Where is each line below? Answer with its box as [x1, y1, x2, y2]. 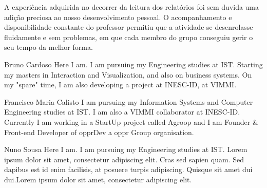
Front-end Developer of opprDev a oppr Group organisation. [4, 126, 194, 137]
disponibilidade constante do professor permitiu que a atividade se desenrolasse [4, 22, 253, 32]
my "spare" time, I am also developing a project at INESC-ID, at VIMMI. [4, 79, 237, 90]
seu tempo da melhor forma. [4, 42, 93, 52]
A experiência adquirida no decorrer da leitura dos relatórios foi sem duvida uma [4, 2, 259, 12]
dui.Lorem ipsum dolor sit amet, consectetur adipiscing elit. [4, 174, 192, 184]
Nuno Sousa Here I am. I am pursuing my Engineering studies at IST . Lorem [4, 144, 247, 155]
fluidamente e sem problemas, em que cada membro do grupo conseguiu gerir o [4, 31, 253, 42]
